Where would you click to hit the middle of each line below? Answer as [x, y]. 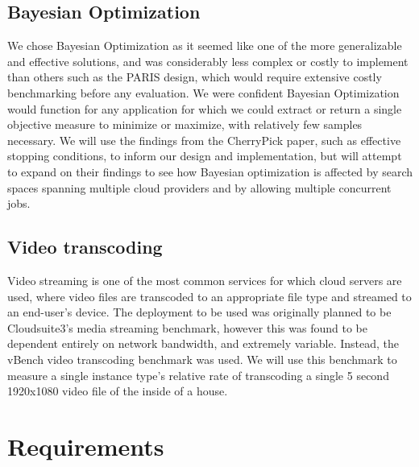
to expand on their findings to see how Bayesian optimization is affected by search [210, 171]
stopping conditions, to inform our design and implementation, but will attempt [205, 156]
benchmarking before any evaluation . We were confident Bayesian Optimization [203, 92]
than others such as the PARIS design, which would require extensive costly [195, 77]
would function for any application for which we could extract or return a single [205, 108]
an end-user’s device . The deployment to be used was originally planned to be [199, 312]
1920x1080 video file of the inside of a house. [118, 391]
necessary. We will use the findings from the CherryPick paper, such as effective [204, 140]
